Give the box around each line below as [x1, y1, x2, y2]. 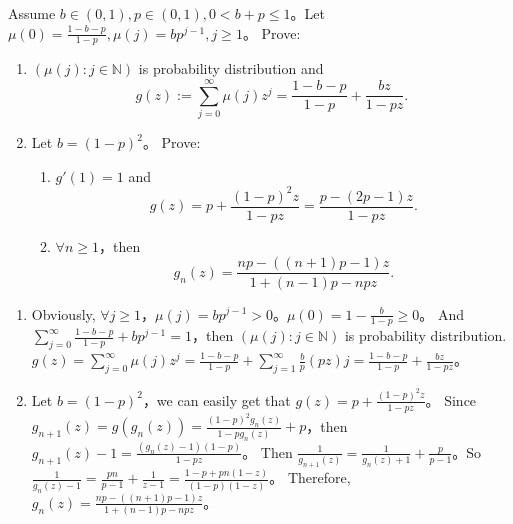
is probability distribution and [138, 58, 324, 79]
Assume [8, 3, 56, 23]
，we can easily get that [142, 389, 291, 410]
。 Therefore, [269, 467, 351, 488]
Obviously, [31, 303, 96, 324]
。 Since [425, 389, 477, 410]
